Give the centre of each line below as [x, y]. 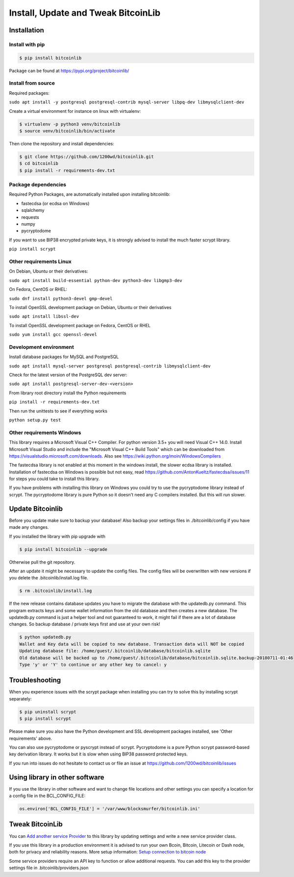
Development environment [42, 347]
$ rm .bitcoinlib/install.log [56, 591]
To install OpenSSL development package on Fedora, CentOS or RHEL [80, 325]
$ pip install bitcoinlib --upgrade [63, 549]
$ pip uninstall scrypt [48, 712]
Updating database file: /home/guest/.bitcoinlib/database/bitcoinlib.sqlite [115, 651]
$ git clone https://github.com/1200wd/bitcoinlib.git [86, 156]
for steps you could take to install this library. [54, 479]
